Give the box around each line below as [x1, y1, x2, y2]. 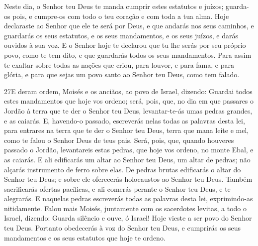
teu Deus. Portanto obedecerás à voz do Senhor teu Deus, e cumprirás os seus [4, 223, 241, 233]
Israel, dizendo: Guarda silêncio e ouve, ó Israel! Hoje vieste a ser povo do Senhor [4, 213, 252, 223]
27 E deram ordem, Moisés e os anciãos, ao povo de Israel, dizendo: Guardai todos [4, 86, 253, 96]
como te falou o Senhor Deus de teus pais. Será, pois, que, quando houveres [4, 134, 234, 145]
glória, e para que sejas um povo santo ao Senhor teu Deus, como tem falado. [4, 69, 240, 80]
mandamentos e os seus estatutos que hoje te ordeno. [4, 232, 166, 243]
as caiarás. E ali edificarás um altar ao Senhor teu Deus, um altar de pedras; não [4, 154, 251, 164]
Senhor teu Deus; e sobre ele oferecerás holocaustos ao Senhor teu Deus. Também [4, 174, 253, 184]
